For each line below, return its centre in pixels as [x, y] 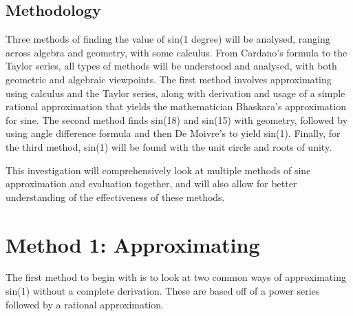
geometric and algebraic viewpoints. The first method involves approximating [169, 79]
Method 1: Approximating [133, 244]
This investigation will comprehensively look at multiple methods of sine [158, 170]
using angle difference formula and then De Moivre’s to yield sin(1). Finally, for [173, 133]
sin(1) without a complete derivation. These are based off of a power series [163, 291]
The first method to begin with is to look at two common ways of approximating [176, 277]
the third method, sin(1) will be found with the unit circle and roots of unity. [169, 146]
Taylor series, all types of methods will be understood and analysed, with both [171, 66]
